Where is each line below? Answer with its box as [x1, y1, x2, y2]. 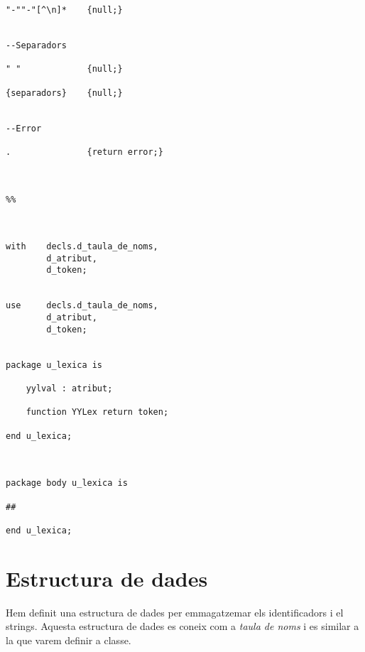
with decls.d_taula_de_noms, [6, 241, 158, 252]
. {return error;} [6, 146, 163, 157]
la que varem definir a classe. [6, 632, 131, 647]
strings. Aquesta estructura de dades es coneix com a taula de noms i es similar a [6, 619, 359, 634]
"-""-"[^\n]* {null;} [6, 5, 123, 15]
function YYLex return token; [26, 407, 169, 418]
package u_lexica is [6, 359, 103, 370]
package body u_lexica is [6, 478, 128, 489]
